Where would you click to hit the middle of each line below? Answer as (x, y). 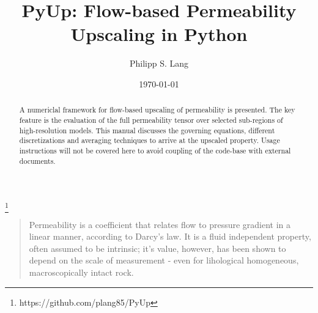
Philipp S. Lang (159, 63)
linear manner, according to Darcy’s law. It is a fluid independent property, (170, 236)
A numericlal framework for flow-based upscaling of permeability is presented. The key (157, 110)
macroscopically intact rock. (81, 272)
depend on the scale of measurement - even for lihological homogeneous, (164, 260)
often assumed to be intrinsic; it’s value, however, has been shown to (157, 248)
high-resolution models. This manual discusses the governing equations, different (147, 130)
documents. (37, 160)
